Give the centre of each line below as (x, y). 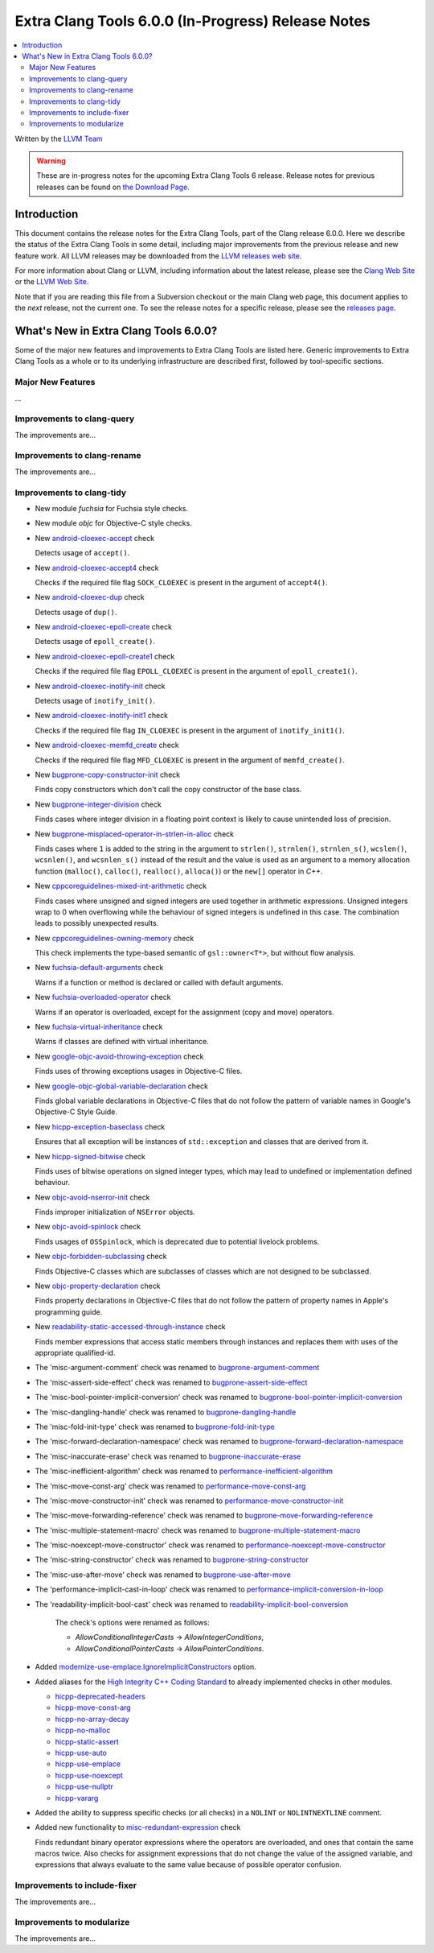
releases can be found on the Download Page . (113, 187)
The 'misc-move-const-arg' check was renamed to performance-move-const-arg (170, 1486)
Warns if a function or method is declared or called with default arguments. (159, 982)
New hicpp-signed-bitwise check (90, 1156)
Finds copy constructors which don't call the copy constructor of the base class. (168, 790)
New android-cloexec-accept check (95, 538)
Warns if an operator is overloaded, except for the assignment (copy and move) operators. (184, 1012)
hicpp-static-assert (87, 1741)
